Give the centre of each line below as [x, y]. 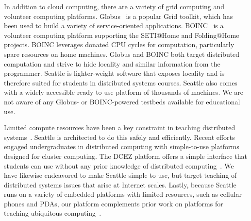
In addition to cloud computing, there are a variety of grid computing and [114, 6]
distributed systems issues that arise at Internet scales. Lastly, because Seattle [120, 184]
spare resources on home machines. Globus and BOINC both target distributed [122, 54]
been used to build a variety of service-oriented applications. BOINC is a [114, 25]
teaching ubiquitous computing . [53, 213]
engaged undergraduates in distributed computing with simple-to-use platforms [122, 146]
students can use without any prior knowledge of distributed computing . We [119, 165]
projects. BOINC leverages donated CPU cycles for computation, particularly [119, 44]
